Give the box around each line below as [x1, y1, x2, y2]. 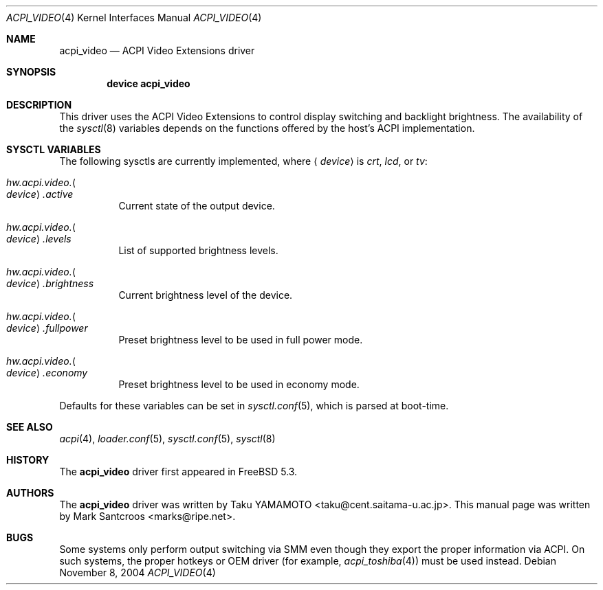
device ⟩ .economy [6, 367, 88, 378]
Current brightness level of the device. [118, 289, 293, 301]
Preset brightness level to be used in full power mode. [118, 334, 363, 345]
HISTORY [6, 454, 50, 466]
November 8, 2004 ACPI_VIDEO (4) [59, 567, 216, 578]
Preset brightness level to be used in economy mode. [118, 378, 360, 390]
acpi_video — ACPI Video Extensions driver [59, 45, 255, 56]
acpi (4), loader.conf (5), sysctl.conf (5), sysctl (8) [59, 433, 276, 444]
